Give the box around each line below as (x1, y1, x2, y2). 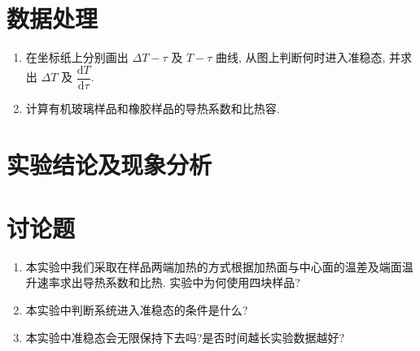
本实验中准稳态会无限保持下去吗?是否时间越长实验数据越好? (25, 328, 345, 345)
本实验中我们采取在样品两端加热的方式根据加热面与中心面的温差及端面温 (25, 258, 413, 275)
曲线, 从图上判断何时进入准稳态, (216, 49, 386, 66)
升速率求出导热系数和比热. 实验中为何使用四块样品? (25, 274, 300, 291)
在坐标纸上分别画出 (25, 49, 129, 66)
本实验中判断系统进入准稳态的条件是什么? (25, 301, 248, 318)
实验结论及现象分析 (7, 147, 212, 180)
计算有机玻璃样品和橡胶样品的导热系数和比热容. (25, 99, 280, 116)
